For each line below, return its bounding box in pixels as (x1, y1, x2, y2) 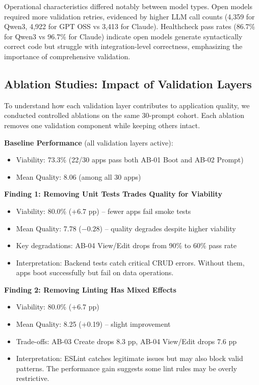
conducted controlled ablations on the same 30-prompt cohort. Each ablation (4, 110, 245, 121)
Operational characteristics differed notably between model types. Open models (4, 1, 252, 11)
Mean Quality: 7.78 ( (16, 223, 82, 233)
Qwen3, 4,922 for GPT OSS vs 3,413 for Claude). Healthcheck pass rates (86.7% (4, 21, 255, 32)
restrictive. (16, 373, 49, 383)
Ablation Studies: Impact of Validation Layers (4, 76, 252, 91)
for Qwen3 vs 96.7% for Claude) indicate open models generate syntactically (4, 31, 243, 41)
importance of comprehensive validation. (4, 51, 131, 61)
